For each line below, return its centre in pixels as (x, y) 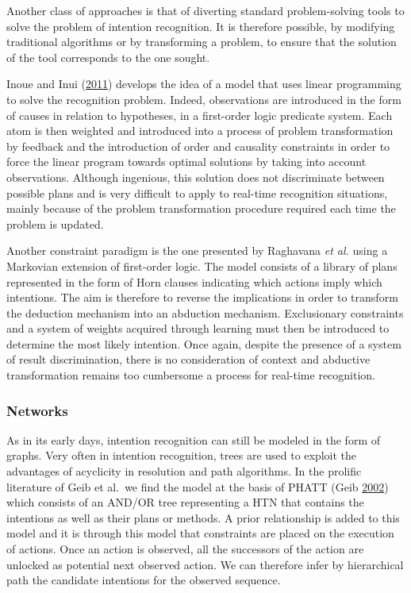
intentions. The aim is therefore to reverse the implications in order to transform (202, 297)
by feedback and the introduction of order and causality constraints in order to (198, 146)
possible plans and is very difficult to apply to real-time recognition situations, (197, 193)
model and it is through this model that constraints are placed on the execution (200, 533)
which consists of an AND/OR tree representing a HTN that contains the (185, 502)
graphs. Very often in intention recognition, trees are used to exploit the (182, 455)
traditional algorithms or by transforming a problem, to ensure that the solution (202, 42)
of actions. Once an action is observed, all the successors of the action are (185, 549)
